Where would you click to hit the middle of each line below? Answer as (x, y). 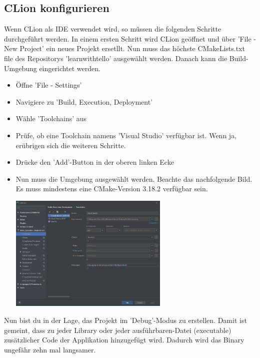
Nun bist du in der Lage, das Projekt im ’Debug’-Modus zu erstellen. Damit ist (125, 320)
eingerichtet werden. (70, 68)
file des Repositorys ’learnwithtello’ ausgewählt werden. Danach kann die (116, 58)
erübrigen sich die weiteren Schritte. (71, 145)
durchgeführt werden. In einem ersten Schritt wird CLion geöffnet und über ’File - (130, 38)
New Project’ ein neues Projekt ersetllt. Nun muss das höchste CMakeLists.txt (124, 48)
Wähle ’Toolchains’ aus (51, 118)
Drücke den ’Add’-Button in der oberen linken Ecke (95, 162)
